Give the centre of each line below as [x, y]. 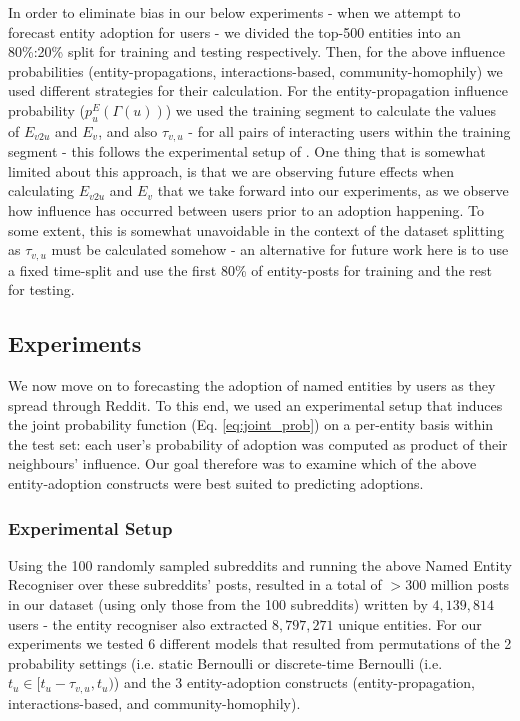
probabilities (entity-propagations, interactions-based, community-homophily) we [255, 70]
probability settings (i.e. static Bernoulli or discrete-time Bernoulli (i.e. [225, 662]
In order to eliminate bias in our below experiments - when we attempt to [234, 12]
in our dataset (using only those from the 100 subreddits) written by [218, 604]
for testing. [41, 289]
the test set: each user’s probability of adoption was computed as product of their [258, 443]
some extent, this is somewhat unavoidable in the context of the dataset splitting [256, 229]
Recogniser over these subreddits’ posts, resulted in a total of [195, 584]
